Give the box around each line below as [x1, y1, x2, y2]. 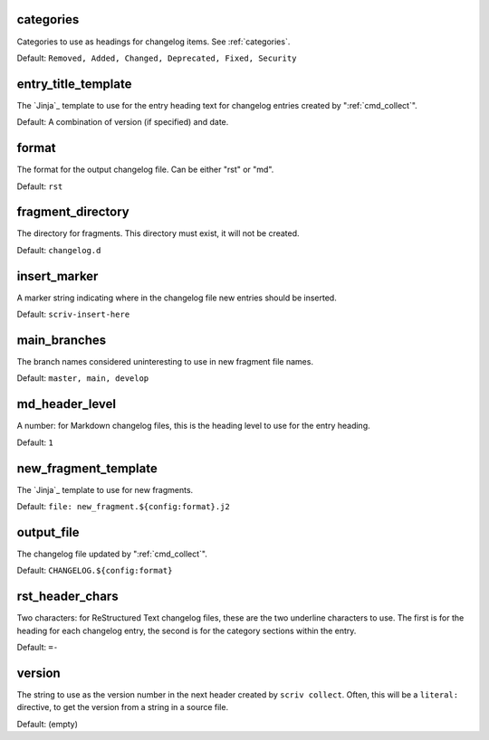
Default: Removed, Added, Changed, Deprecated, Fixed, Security [16, 52, 297, 63]
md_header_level [16, 396, 117, 412]
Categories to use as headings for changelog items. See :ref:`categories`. [16, 36, 291, 47]
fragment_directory [16, 204, 130, 220]
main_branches [16, 332, 107, 347]
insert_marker [16, 268, 99, 284]
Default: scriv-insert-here [16, 308, 130, 320]
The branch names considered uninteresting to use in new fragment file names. [16, 356, 314, 366]
